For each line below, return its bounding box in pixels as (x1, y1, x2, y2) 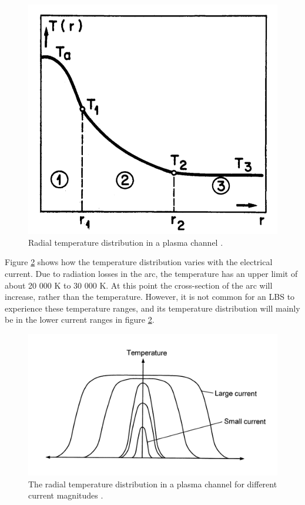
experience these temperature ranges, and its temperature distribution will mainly (5, 302, 300, 314)
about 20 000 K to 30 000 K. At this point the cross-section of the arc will (5, 279, 273, 291)
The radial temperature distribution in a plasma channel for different (28, 477, 277, 490)
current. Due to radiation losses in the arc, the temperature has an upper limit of (5, 267, 298, 280)
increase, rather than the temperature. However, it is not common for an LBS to (5, 290, 295, 303)
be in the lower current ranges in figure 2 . (5, 313, 155, 326)
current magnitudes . (28, 489, 103, 501)
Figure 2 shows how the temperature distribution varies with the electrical (5, 256, 273, 268)
